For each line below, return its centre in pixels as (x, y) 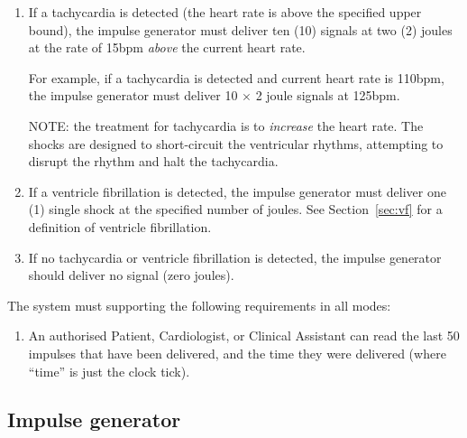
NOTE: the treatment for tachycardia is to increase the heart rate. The (226, 125)
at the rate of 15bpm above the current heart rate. (167, 47)
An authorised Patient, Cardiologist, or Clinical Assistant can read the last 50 (244, 335)
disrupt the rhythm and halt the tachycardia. (153, 161)
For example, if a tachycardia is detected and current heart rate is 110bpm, (236, 77)
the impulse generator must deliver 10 (133, 95)
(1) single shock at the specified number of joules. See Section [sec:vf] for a (235, 209)
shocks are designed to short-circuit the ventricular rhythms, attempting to (236, 143)
